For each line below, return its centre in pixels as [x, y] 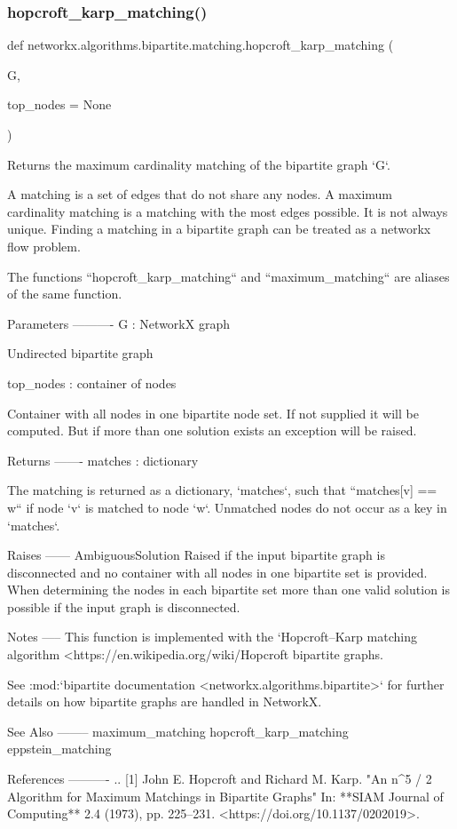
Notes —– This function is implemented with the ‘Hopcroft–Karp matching [212, 637]
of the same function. [65, 294]
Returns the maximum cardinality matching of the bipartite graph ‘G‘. [199, 164]
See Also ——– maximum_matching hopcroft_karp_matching [178, 731]
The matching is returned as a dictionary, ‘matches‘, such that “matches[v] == [222, 490]
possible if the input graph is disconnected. [124, 606]
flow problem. [44, 246]
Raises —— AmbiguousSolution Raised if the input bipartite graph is [196, 555]
